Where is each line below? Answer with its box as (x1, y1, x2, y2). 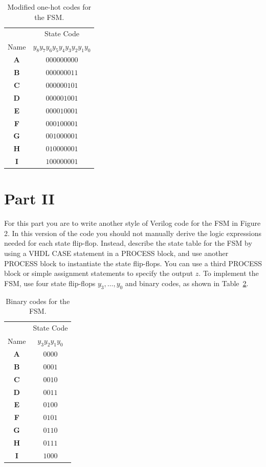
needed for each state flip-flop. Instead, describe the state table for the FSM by (4, 238, 252, 248)
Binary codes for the (6, 295, 70, 306)
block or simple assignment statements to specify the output (4, 268, 193, 278)
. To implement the (198, 268, 259, 278)
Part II (4, 188, 55, 209)
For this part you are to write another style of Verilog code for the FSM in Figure (4, 218, 261, 228)
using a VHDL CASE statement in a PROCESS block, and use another (4, 248, 229, 259)
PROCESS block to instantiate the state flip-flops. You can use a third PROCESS (4, 258, 262, 268)
